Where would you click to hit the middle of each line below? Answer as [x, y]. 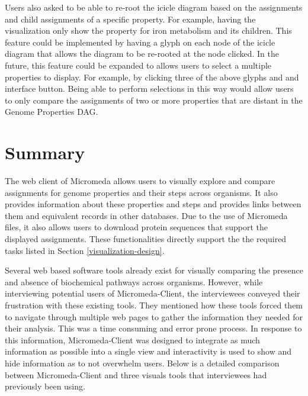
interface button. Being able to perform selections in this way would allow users [149, 88]
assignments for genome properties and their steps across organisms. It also [141, 192]
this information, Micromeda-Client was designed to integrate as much [132, 339]
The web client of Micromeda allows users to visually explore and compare [140, 181]
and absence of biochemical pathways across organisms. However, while [134, 281]
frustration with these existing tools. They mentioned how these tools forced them [154, 305]
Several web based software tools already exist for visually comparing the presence [154, 270]
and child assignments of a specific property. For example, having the [130, 19]
